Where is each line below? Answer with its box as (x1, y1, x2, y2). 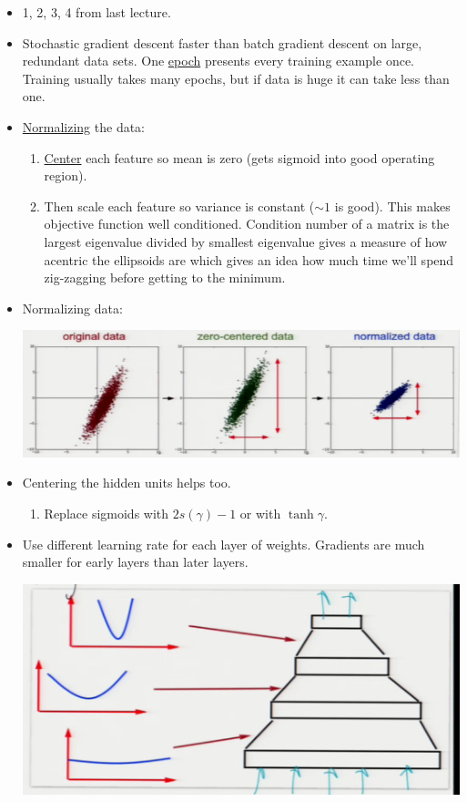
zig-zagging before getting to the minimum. (44, 268, 286, 287)
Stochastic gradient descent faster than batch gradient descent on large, (22, 33, 422, 52)
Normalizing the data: (22, 117, 146, 136)
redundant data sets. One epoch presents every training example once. (22, 51, 415, 70)
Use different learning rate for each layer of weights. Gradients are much (22, 534, 425, 553)
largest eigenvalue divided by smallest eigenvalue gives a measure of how (44, 231, 448, 251)
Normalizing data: (22, 298, 123, 317)
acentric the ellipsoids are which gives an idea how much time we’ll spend (44, 250, 454, 269)
